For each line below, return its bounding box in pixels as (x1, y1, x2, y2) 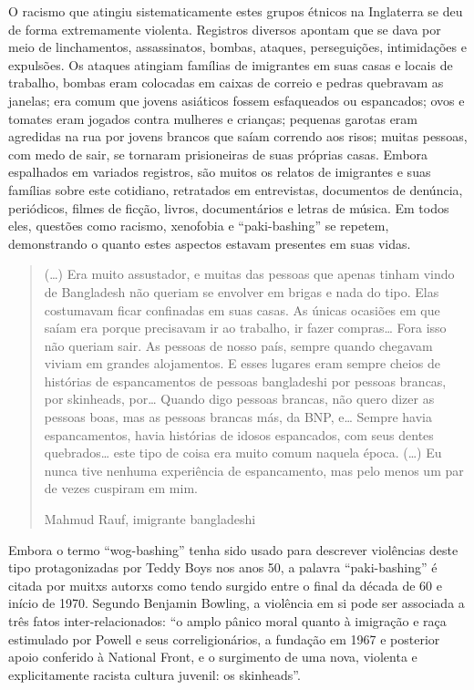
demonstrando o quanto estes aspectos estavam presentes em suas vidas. (8, 233, 411, 252)
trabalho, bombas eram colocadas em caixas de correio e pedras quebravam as (8, 73, 444, 92)
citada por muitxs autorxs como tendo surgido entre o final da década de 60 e (8, 575, 442, 594)
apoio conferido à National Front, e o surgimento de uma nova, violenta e (8, 647, 417, 666)
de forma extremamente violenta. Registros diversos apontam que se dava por (8, 19, 441, 38)
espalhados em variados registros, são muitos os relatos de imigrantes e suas (8, 162, 431, 181)
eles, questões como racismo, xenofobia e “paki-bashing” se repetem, (8, 216, 389, 235)
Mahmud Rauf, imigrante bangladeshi (44, 510, 256, 529)
